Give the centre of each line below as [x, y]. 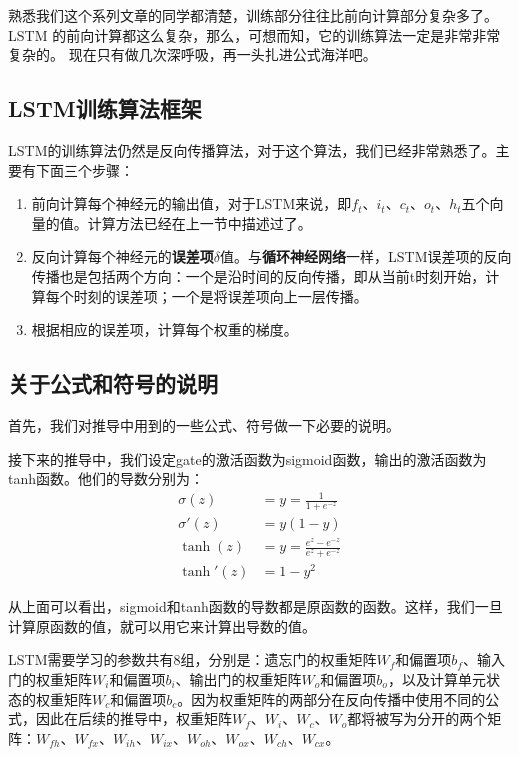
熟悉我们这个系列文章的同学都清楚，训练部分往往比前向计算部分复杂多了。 [253, 15]
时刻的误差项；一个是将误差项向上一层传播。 [220, 295]
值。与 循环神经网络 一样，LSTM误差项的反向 [366, 256]
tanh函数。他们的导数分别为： [106, 478]
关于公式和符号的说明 [113, 383]
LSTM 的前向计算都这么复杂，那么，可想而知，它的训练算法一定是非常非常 [254, 34]
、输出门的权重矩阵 [238, 678]
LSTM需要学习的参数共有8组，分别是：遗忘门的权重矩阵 [192, 659]
